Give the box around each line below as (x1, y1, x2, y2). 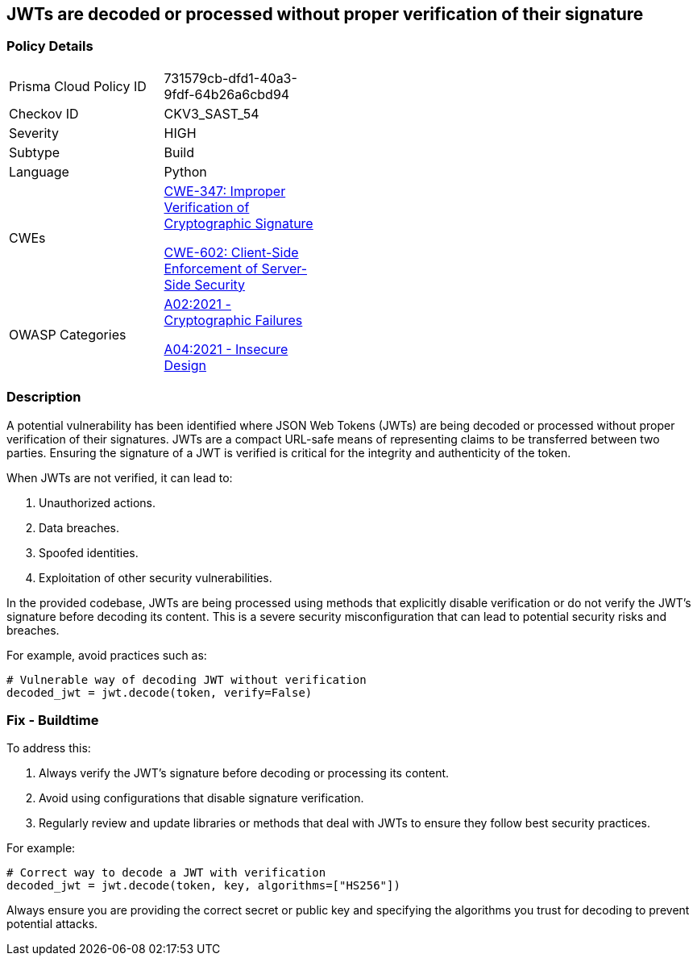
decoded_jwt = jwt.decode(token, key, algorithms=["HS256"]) (6, 879, 400, 893)
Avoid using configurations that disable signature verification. (39, 791, 364, 806)
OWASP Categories (9, 326, 127, 343)
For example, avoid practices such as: (6, 648, 207, 662)
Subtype (9, 144, 60, 160)
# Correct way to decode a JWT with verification (6, 866, 326, 880)
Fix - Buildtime (6, 711, 99, 728)
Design (164, 356, 206, 373)
